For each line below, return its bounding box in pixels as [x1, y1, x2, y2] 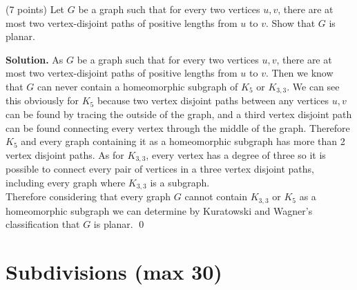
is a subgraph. [150, 175, 210, 189]
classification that [6, 217, 80, 231]
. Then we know [265, 66, 334, 80]
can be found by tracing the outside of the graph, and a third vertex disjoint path [6, 107, 352, 122]
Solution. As [6, 52, 64, 66]
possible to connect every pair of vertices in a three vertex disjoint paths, [6, 162, 315, 176]
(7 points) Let [6, 2, 65, 16]
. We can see [287, 79, 340, 93]
